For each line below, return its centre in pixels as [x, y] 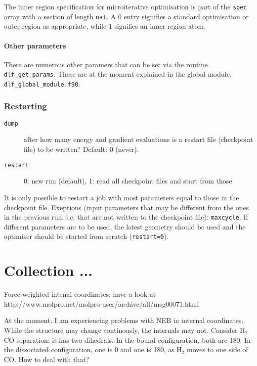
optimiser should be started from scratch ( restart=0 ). [86, 236]
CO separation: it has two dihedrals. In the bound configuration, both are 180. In [127, 340]
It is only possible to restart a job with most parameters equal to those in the [122, 197]
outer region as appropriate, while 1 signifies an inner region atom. [105, 26]
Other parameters [35, 45]
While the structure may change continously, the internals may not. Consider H [125, 330]
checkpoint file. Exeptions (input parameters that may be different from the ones [127, 207]
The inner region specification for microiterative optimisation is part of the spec [126, 6]
